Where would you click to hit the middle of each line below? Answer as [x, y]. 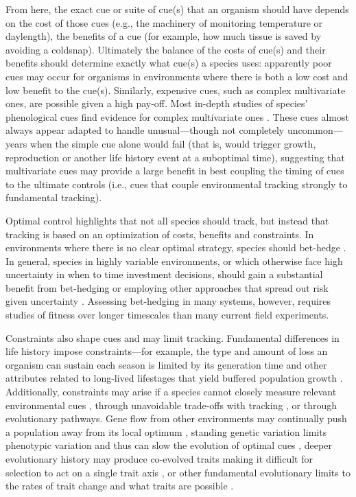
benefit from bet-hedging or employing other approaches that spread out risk [167, 287]
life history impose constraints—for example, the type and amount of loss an [167, 351]
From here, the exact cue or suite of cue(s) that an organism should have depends [177, 9]
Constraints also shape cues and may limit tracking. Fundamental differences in [173, 337]
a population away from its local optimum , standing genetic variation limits [166, 431]
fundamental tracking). [54, 197]
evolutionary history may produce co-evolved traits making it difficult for [159, 459]
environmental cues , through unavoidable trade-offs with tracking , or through [171, 405]
